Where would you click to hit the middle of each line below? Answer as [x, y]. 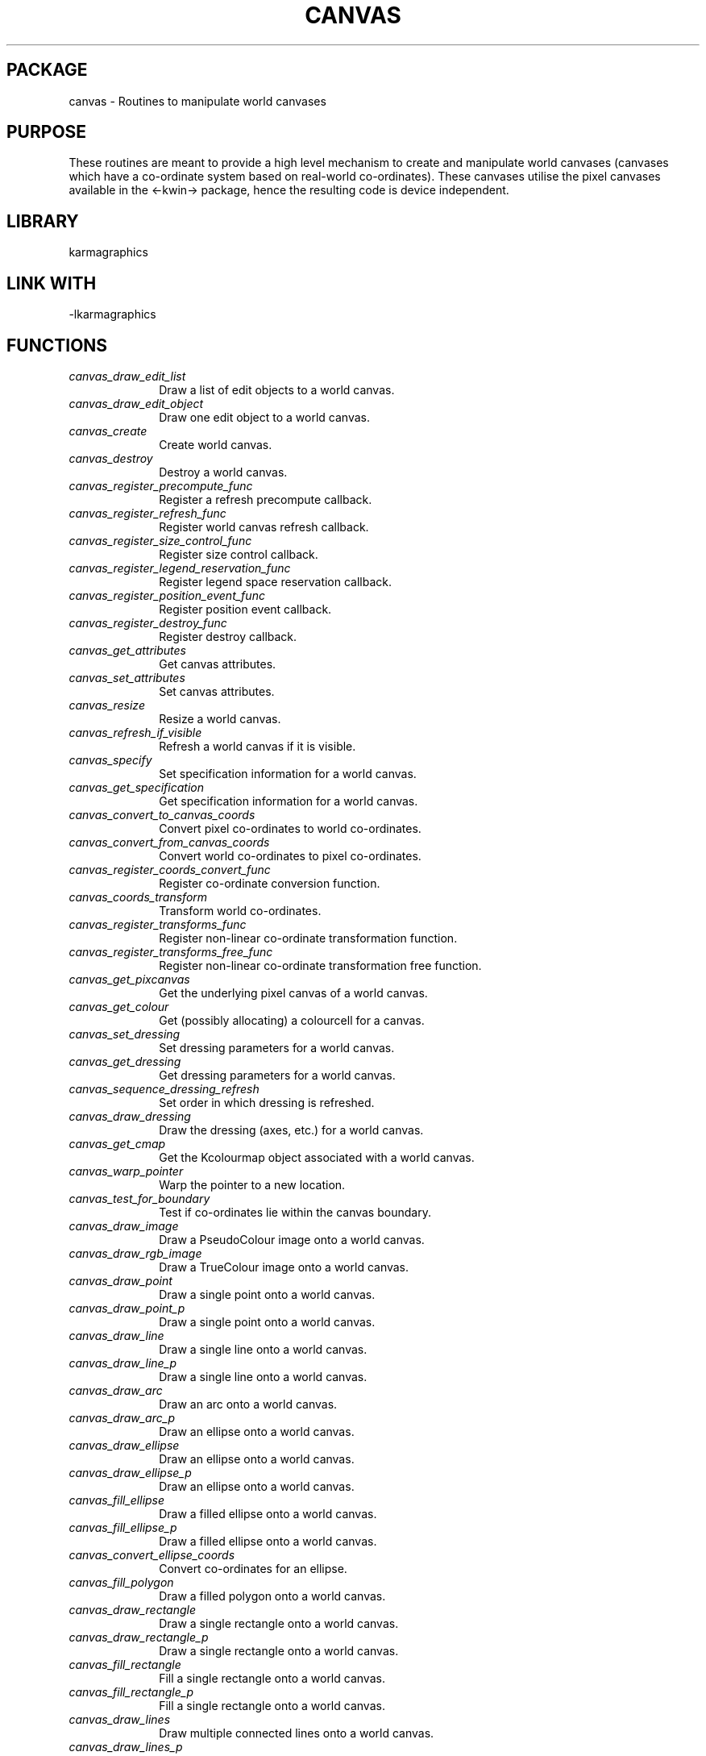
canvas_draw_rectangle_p [139, 1637]
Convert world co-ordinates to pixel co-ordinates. [290, 855]
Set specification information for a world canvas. [288, 773]
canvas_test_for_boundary [139, 1198]
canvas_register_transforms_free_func [171, 951]
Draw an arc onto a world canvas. [248, 1404]
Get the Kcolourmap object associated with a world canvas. [317, 1157]
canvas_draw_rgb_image [135, 1253]
